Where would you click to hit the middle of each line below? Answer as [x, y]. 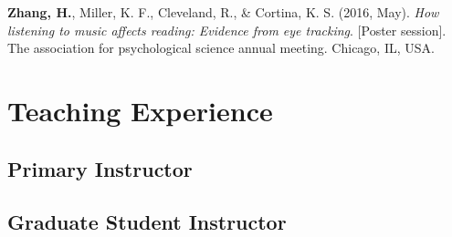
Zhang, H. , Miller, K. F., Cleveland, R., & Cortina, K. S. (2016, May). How [223, 12]
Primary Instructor [100, 168]
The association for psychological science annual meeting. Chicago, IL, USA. [221, 48]
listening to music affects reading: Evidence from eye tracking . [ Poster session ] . [227, 30]
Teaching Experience [140, 110]
